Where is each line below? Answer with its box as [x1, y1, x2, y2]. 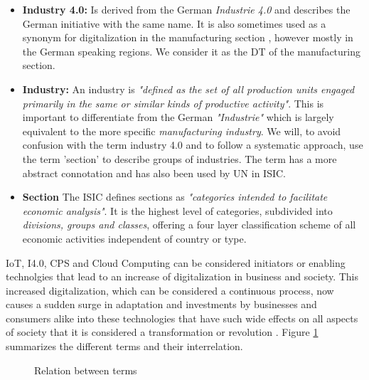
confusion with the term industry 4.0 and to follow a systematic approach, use [22, 137, 363, 152]
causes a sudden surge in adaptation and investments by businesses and [6, 297, 317, 312]
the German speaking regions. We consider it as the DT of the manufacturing [22, 43, 361, 58]
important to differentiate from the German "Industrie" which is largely [22, 110, 334, 125]
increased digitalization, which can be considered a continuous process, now [6, 283, 334, 297]
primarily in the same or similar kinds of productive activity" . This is [22, 95, 324, 110]
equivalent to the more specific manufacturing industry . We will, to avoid [22, 123, 341, 138]
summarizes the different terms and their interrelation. [6, 339, 243, 354]
